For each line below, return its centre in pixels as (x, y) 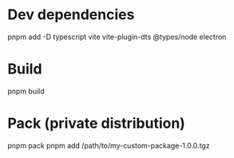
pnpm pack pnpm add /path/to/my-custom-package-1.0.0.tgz (109, 145)
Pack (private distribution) (96, 123)
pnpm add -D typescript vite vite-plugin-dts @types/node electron (117, 37)
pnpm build (26, 91)
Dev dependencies (71, 15)
